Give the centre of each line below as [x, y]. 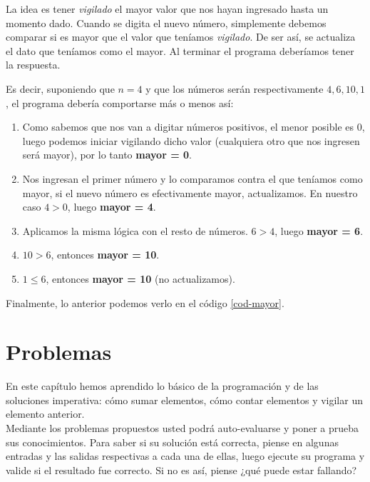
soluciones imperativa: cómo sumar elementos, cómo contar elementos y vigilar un [184, 400]
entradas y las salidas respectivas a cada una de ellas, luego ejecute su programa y [185, 456]
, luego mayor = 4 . [112, 207]
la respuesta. [33, 65]
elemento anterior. [45, 414]
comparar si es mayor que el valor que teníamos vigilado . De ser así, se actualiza [181, 37]
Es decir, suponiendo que [60, 88]
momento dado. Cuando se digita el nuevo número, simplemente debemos [166, 22]
